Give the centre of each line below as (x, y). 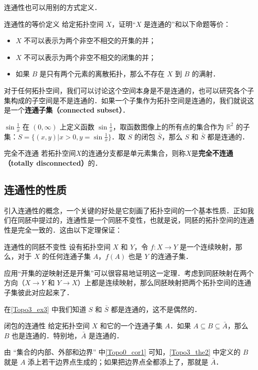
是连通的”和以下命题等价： (187, 24)
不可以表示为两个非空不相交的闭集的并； (90, 57)
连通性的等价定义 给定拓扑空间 (54, 24)
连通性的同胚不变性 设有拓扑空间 (57, 246)
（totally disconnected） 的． (53, 163)
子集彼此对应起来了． (39, 292)
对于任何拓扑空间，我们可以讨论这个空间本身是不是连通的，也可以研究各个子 (129, 90)
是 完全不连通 (212, 153)
